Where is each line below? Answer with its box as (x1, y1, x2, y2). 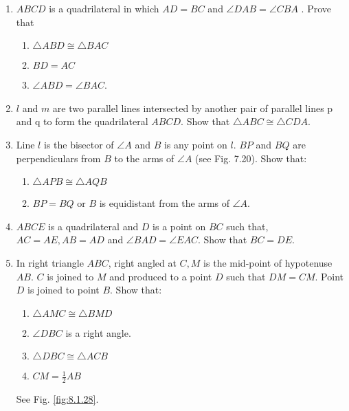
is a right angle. (65, 325, 131, 340)
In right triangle (16, 255, 84, 269)
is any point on (164, 137, 227, 151)
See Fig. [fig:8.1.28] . (16, 392, 99, 406)
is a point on (153, 219, 206, 233)
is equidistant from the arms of (99, 196, 230, 210)
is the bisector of (43, 137, 114, 151)
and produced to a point (109, 269, 212, 283)
